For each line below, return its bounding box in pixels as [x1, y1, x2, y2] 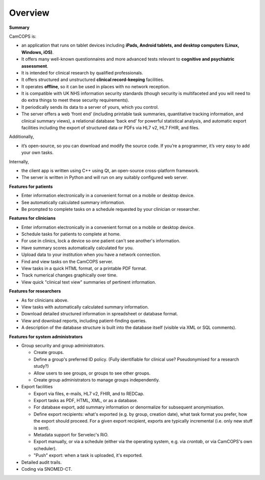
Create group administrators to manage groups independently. [33, 377, 160, 382]
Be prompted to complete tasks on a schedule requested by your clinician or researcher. [21, 206, 200, 212]
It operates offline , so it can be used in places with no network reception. [21, 83, 170, 89]
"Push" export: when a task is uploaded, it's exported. [33, 453, 143, 458]
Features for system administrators [9, 333, 83, 339]
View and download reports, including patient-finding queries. [21, 318, 147, 324]
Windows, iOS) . [21, 49, 54, 55]
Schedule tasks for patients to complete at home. [21, 231, 121, 237]
